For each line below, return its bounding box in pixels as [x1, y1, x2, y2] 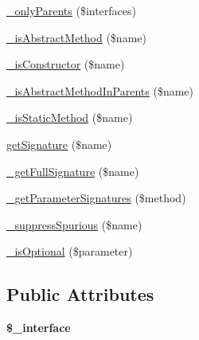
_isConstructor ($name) [6, 56, 125, 72]
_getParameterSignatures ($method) [6, 190, 186, 206]
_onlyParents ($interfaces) [6, 2, 137, 18]
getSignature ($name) [6, 135, 112, 152]
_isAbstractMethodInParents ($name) [6, 82, 194, 99]
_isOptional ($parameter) [6, 243, 133, 260]
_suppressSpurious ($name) [6, 216, 142, 233]
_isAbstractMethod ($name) [6, 29, 146, 45]
